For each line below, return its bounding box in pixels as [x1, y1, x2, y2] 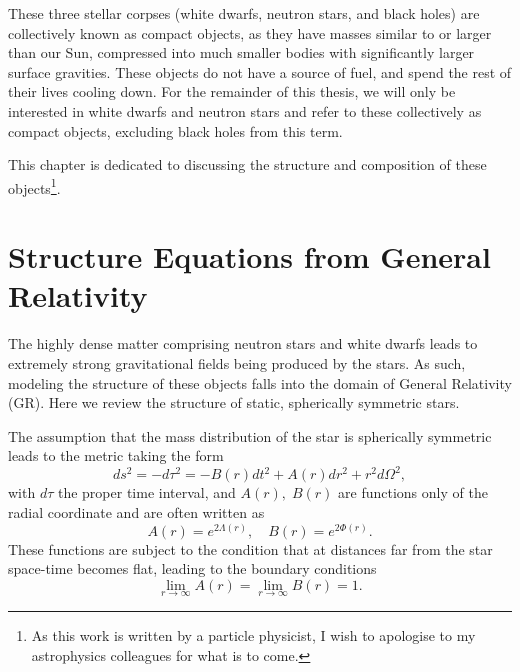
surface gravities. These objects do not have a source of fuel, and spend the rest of [8, 61, 512, 82]
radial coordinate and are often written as [8, 501, 265, 522]
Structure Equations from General [8, 236, 491, 277]
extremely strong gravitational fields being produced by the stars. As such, [8, 352, 466, 373]
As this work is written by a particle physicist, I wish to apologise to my [31, 624, 476, 645]
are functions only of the [338, 482, 488, 503]
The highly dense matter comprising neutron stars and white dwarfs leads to [8, 333, 478, 354]
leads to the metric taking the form [8, 445, 224, 466]
